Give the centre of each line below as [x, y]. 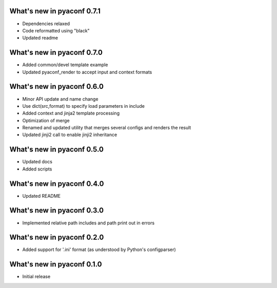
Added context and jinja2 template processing [71, 113]
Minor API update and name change [60, 99]
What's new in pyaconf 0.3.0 [57, 210]
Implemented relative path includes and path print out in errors [88, 223]
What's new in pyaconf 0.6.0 [56, 87]
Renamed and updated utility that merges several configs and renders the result [107, 128]
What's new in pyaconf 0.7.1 [55, 11]
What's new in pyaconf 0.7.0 [56, 53]
